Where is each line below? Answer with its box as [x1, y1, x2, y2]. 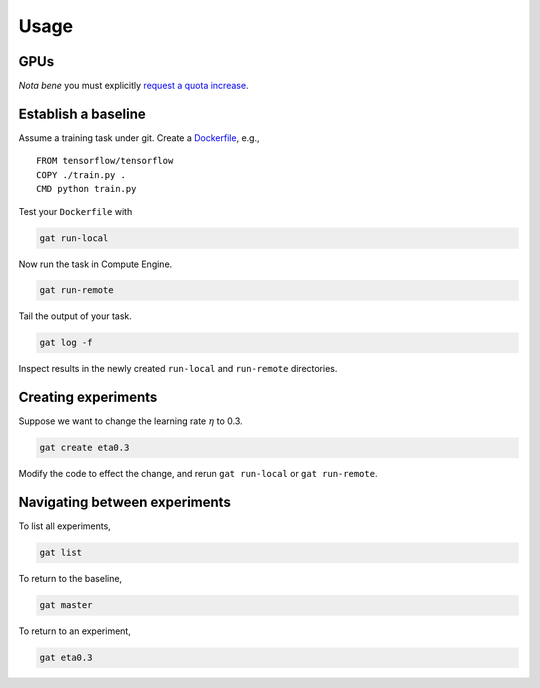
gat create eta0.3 [39, 442, 130, 454]
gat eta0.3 [39, 652, 93, 664]
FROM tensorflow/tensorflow [36, 155, 174, 167]
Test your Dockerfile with [18, 205, 133, 217]
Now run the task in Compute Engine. [18, 258, 173, 270]
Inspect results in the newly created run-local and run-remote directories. [18, 363, 338, 375]
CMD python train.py [36, 183, 137, 195]
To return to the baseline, [18, 573, 123, 585]
